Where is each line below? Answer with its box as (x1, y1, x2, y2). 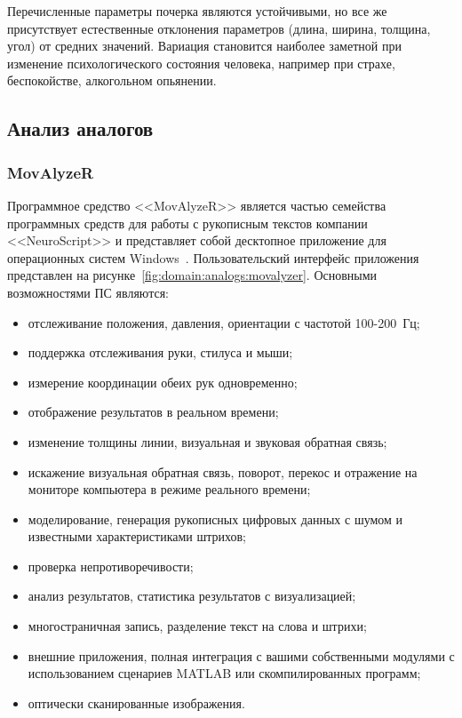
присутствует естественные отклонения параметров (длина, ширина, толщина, (7, 19, 431, 37)
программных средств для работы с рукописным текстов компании (7, 213, 368, 232)
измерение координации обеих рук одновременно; (28, 372, 298, 391)
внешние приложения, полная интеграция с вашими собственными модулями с (28, 646, 455, 665)
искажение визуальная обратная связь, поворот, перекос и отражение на (28, 462, 418, 481)
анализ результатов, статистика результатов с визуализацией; (28, 586, 356, 605)
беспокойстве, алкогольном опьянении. (7, 71, 217, 90)
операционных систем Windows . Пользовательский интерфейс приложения (7, 248, 419, 267)
